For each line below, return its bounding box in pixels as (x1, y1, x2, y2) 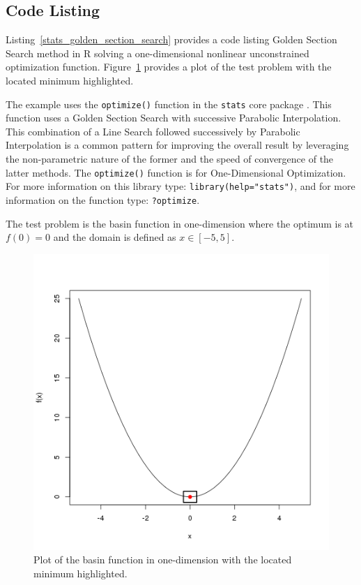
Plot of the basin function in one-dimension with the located (33, 552, 292, 567)
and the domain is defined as (53, 230, 176, 244)
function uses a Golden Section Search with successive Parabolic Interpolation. (6, 110, 341, 125)
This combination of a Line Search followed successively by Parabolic (6, 124, 300, 138)
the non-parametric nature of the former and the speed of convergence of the (6, 151, 334, 166)
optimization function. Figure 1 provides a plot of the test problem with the (6, 59, 332, 74)
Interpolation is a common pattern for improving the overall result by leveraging (6, 138, 349, 152)
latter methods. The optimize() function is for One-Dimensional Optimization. (6, 165, 346, 179)
